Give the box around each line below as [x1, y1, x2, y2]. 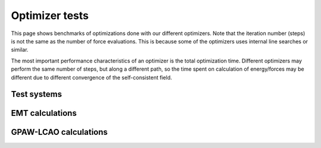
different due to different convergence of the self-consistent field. [11, 74, 172, 81]
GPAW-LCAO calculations [11, 127, 108, 137]
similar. [11, 46, 29, 53]
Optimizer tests [11, 9, 89, 22]
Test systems [11, 89, 62, 99]
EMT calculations [11, 108, 77, 118]
